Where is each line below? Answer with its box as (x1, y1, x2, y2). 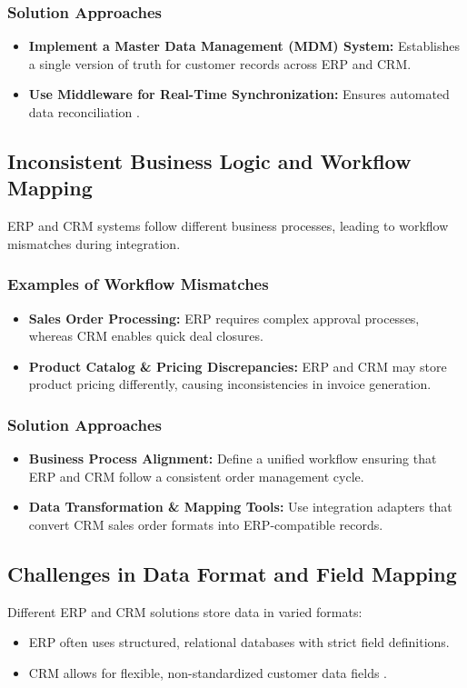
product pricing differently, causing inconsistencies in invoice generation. (28, 374, 432, 394)
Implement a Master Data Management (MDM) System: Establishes (28, 36, 461, 55)
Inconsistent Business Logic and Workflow (7, 146, 412, 174)
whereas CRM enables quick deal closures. (28, 326, 263, 345)
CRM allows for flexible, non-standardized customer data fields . (28, 663, 387, 682)
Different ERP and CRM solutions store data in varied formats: (7, 602, 363, 621)
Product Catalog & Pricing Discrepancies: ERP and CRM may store (28, 356, 447, 375)
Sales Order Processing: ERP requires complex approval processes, (28, 308, 420, 327)
